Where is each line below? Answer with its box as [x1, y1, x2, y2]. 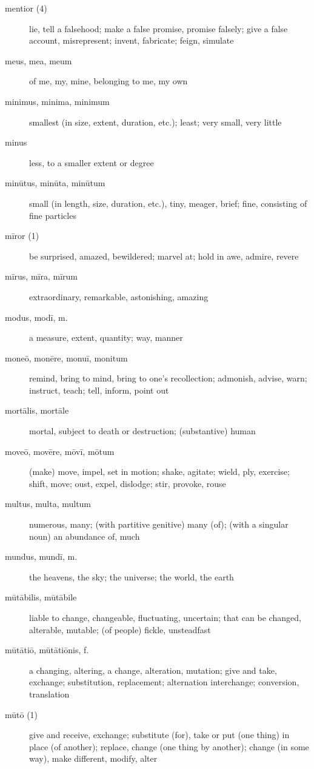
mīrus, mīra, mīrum [5, 270, 78, 283]
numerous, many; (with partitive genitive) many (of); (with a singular [29, 518, 289, 531]
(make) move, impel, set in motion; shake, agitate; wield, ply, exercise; [29, 465, 290, 478]
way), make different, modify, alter [29, 752, 158, 765]
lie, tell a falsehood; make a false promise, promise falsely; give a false [29, 22, 288, 35]
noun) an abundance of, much [29, 529, 140, 542]
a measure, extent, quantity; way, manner [29, 331, 183, 344]
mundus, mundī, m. [5, 550, 78, 563]
